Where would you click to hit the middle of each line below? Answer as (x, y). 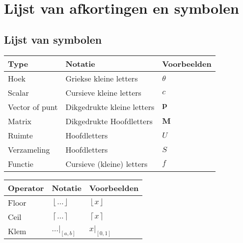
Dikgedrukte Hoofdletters (109, 121)
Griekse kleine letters (102, 78)
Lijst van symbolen (53, 39)
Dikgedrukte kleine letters (110, 107)
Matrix (20, 121)
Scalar (18, 92)
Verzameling (29, 149)
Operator (26, 188)
